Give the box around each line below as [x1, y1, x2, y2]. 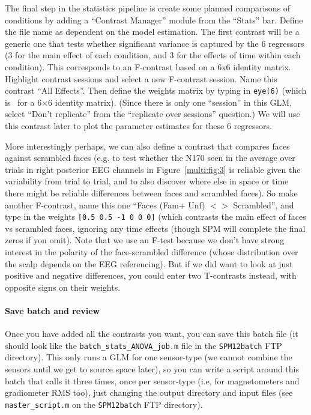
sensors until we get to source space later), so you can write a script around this [5, 363, 300, 375]
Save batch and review [5, 304, 100, 317]
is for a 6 [5, 95, 42, 108]
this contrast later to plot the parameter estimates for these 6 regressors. [5, 120, 272, 132]
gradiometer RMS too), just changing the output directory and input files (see [5, 386, 293, 399]
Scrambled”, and [233, 198, 294, 211]
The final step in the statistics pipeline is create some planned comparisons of [5, 2, 291, 14]
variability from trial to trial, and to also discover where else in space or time [5, 175, 289, 187]
